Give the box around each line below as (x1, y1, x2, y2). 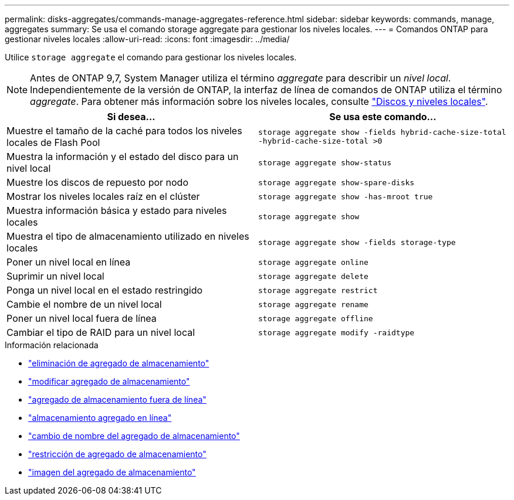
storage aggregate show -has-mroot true (258, 192, 433, 201)
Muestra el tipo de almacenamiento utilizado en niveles (6, 230, 249, 242)
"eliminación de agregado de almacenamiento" (28, 358, 209, 368)
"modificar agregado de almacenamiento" (28, 376, 190, 386)
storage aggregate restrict (258, 285, 378, 295)
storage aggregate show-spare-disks (258, 178, 415, 187)
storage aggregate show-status (258, 158, 391, 167)
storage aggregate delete (258, 271, 368, 281)
